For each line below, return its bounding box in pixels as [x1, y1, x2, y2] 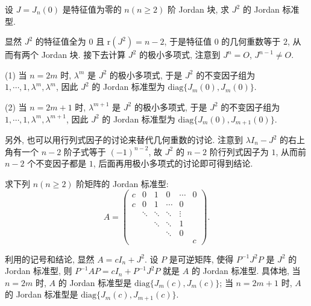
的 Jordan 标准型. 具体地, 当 [191, 264, 301, 277]
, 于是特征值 [164, 35, 212, 48]
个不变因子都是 [27, 157, 87, 170]
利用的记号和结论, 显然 [5, 252, 95, 265]
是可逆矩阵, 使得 [169, 252, 234, 265]
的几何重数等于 [221, 35, 281, 48]
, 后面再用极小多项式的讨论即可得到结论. [93, 157, 253, 170]
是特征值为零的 [62, 3, 122, 15]
